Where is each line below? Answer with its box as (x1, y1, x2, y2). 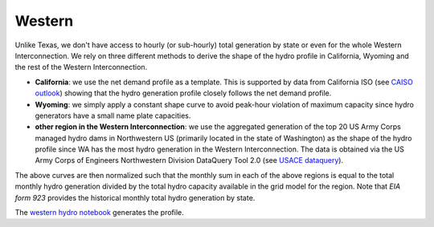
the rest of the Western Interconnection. (14, 63, 148, 72)
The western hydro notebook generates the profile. (14, 208, 184, 217)
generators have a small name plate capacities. (35, 111, 191, 120)
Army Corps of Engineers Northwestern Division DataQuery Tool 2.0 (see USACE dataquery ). (35, 156, 344, 165)
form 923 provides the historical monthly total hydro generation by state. (14, 193, 256, 202)
